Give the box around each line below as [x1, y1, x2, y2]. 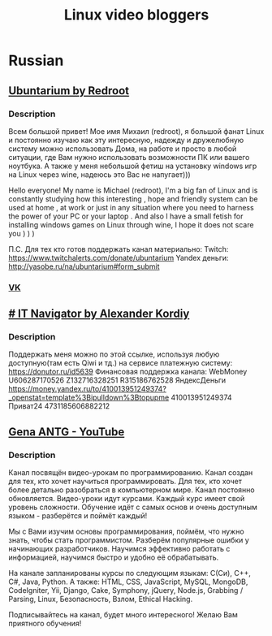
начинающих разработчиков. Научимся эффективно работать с [8, 544, 231, 554]
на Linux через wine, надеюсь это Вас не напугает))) [8, 169, 191, 180]
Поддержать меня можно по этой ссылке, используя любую [8, 349, 220, 359]
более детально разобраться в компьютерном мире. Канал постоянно [8, 485, 255, 495]
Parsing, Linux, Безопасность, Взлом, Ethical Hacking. [8, 595, 193, 604]
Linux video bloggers [63, 6, 209, 24]
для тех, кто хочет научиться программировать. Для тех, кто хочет [8, 477, 242, 487]
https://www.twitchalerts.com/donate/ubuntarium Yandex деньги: [8, 253, 229, 262]
